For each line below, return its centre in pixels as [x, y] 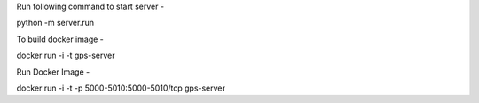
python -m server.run [55, 23]
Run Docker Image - [53, 72]
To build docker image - [60, 39]
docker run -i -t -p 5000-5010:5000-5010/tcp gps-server [121, 88]
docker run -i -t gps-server [66, 55]
